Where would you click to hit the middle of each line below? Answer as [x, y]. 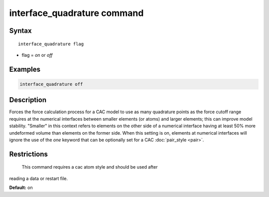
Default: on [21, 188]
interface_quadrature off [51, 84]
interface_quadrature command [76, 13]
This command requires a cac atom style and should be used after [90, 167]
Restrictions [29, 154]
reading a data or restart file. [39, 178]
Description [28, 100]
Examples [25, 69]
